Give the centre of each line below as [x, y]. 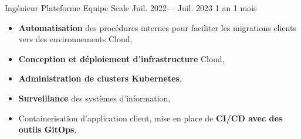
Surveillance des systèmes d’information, [94, 98]
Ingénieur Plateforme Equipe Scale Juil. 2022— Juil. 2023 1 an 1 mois [131, 8]
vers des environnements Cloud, [75, 39]
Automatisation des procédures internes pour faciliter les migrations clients [157, 27]
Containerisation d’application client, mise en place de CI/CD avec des [150, 118]
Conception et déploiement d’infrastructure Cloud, [121, 58]
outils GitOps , [48, 129]
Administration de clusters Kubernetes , [100, 78]
